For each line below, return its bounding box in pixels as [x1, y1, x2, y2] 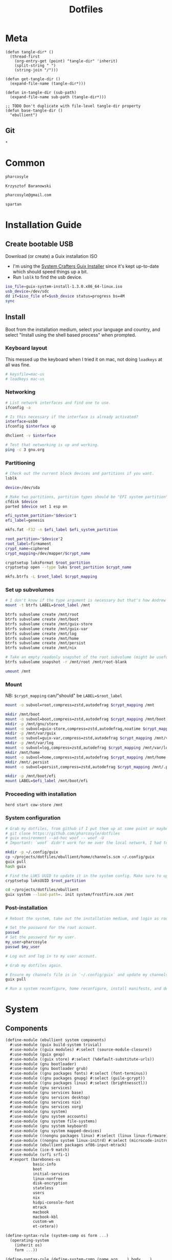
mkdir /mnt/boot [5, 712, 40, 717]
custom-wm [32, 1219, 54, 1224]
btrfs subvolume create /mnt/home [5, 636, 79, 641]
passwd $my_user [5, 944, 40, 949]
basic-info [32, 1161, 56, 1167]
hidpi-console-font [32, 1200, 74, 1205]
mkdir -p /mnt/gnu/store [5, 721, 58, 727]
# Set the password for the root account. [5, 925, 97, 931]
